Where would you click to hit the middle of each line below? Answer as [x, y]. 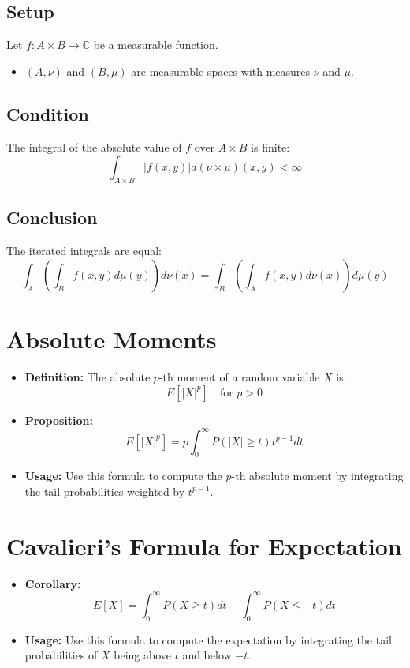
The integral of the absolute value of [94, 146]
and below [207, 655]
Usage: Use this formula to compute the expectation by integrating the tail [208, 639]
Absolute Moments [112, 338]
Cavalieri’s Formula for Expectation [204, 545]
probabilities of [61, 655]
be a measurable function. [156, 45]
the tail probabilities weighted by [105, 491]
